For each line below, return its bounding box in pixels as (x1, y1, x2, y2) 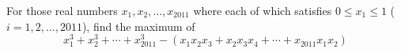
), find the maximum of (81, 17, 195, 34)
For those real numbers (6, 2, 118, 18)
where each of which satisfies (193, 2, 332, 18)
